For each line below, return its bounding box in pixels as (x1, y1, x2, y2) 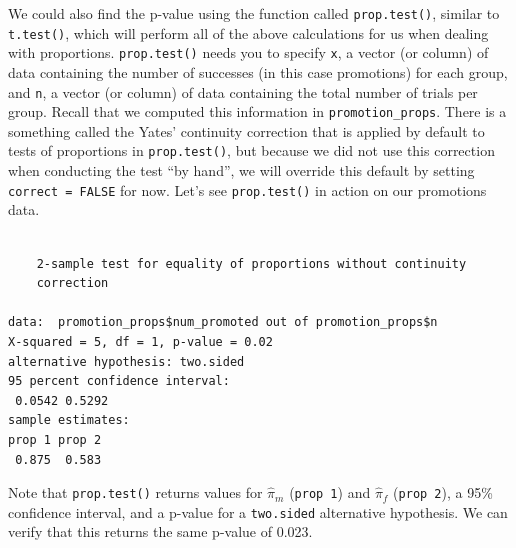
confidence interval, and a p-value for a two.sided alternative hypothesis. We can (8, 501, 508, 522)
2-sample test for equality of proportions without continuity (36, 256, 467, 271)
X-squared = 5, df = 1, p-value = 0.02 (8, 334, 273, 349)
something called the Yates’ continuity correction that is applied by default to (8, 120, 485, 141)
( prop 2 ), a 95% (393, 482, 493, 503)
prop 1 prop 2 (8, 432, 102, 447)
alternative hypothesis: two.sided (8, 354, 245, 369)
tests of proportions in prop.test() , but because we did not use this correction (8, 140, 495, 161)
